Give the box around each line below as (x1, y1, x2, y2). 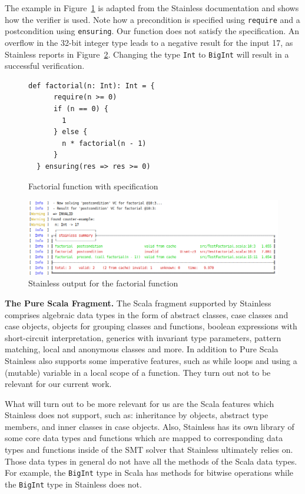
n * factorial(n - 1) (62, 139, 147, 148)
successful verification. (5, 59, 85, 72)
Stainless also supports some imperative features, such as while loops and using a (5, 354, 297, 366)
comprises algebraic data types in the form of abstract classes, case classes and (5, 308, 289, 321)
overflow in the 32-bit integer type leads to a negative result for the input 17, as (5, 36, 293, 48)
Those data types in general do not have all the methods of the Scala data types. (5, 455, 297, 467)
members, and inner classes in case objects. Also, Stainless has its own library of (5, 420, 294, 432)
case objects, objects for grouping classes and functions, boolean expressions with (5, 320, 297, 332)
